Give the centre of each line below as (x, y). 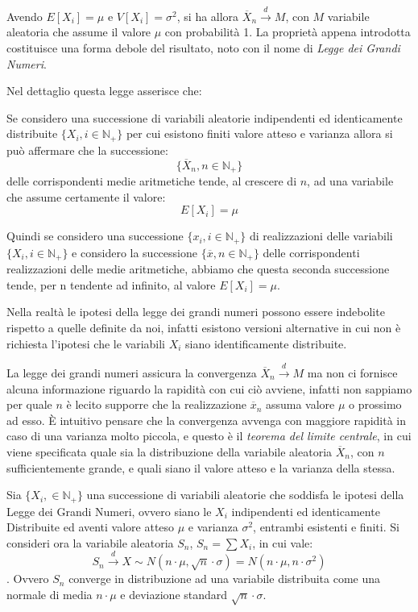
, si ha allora (208, 16)
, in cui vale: (283, 542)
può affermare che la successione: (87, 150)
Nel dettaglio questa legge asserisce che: (104, 91)
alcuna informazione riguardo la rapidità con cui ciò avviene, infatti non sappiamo (209, 388)
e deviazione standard (174, 594)
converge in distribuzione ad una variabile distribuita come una (225, 579)
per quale (29, 404)
